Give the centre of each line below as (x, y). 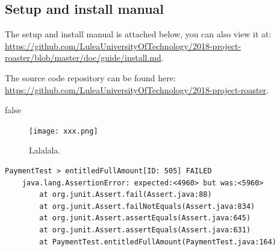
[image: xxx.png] (64, 131)
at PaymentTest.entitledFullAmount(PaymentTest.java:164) (158, 242)
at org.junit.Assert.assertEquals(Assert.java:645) (145, 218)
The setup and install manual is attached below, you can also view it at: (138, 34)
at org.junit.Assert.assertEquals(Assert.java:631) (145, 230)
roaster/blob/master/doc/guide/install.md (83, 57)
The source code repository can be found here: (90, 77)
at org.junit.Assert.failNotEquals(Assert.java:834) (147, 206)
